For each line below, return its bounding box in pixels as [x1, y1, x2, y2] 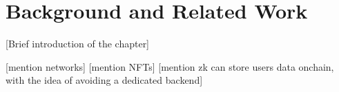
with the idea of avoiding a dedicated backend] [6, 73, 203, 87]
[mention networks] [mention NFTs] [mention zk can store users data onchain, [6, 59, 334, 73]
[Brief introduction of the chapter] [6, 36, 150, 51]
